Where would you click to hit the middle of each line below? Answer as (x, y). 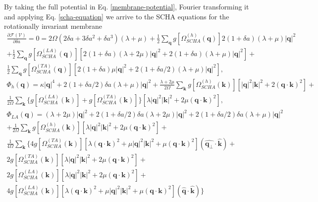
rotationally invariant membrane (53, 26)
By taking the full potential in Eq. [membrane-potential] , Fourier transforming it (127, 6)
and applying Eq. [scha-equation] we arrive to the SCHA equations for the (117, 16)
